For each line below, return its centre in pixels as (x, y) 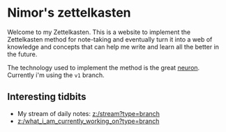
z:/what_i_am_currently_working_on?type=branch (88, 121)
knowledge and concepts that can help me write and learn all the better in (113, 47)
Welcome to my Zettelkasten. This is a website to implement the (99, 32)
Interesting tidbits (47, 97)
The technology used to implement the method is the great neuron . (104, 67)
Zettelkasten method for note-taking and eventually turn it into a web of (110, 39)
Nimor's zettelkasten (69, 13)
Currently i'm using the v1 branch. (56, 75)
